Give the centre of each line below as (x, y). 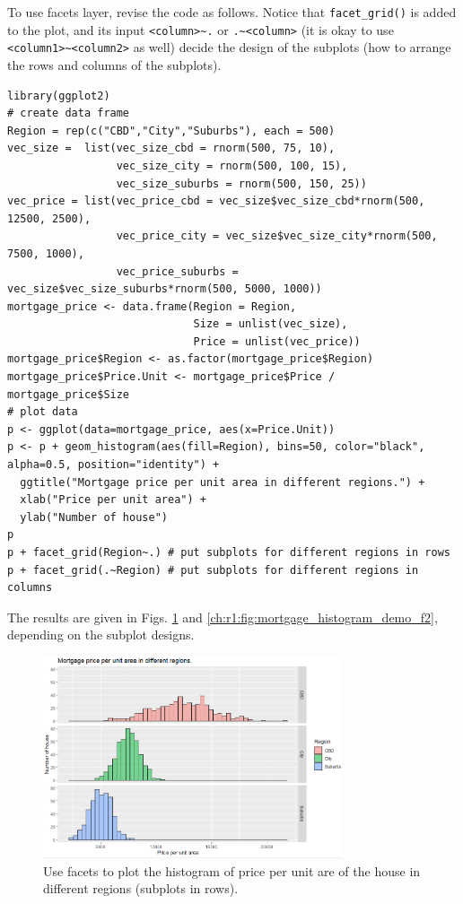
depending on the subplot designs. (101, 635)
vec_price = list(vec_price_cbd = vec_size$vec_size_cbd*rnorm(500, (216, 201)
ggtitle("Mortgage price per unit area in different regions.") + (223, 482)
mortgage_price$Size (69, 394)
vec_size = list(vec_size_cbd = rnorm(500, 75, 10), (171, 148)
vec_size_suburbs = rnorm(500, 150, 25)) (241, 183)
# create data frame (69, 113)
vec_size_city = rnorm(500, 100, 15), (232, 165)
